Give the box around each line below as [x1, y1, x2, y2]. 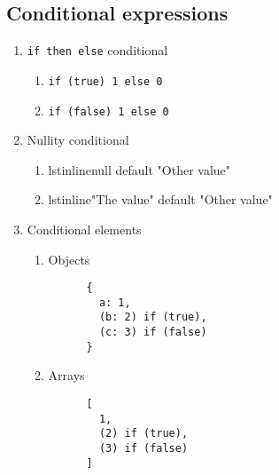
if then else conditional [27, 41, 168, 59]
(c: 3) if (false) [98, 326, 207, 339]
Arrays [48, 366, 85, 384]
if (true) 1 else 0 [48, 75, 163, 88]
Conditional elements [27, 219, 142, 238]
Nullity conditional [27, 131, 129, 149]
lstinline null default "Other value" [48, 160, 231, 178]
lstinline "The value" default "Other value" [48, 190, 273, 209]
